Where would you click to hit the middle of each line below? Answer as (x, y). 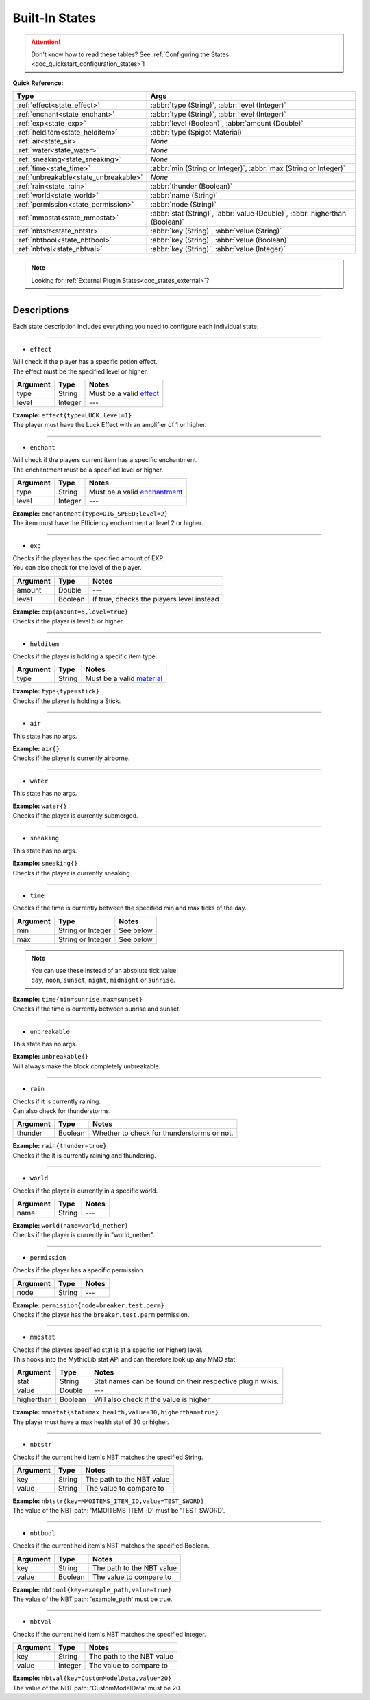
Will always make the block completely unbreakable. (87, 1066)
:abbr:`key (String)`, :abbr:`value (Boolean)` (220, 240)
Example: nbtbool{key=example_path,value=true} (92, 1589)
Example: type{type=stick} (56, 691)
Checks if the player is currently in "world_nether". (84, 1235)
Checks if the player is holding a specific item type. (85, 656)
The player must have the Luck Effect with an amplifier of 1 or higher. (110, 425)
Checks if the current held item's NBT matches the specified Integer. (109, 1634)
